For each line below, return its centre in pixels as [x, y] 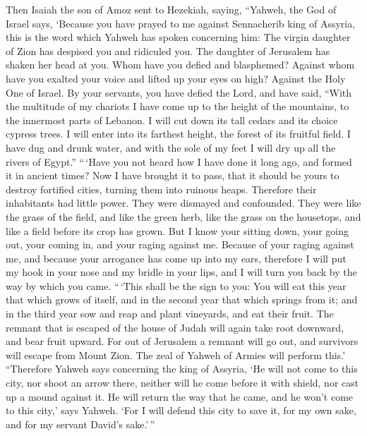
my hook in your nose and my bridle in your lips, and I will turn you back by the [181, 272]
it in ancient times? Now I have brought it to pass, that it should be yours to [173, 175]
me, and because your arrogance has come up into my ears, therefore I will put [176, 258]
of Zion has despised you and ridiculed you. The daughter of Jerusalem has [168, 50]
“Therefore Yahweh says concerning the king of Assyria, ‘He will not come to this [182, 369]
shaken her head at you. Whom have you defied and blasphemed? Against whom [180, 65]
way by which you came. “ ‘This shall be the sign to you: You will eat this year [176, 285]
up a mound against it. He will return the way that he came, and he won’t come [180, 396]
